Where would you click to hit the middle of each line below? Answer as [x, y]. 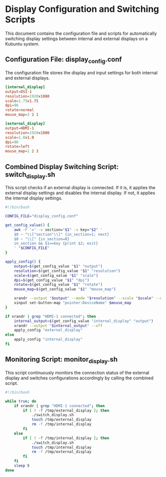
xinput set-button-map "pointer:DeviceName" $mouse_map [73, 303]
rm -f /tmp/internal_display [62, 424]
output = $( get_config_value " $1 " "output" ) [58, 266]
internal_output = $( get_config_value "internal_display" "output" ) [84, 321]
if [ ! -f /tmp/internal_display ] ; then [66, 438]
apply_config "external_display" [48, 330]
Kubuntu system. [22, 44]
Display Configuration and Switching [82, 9]
